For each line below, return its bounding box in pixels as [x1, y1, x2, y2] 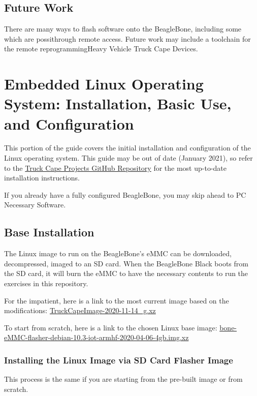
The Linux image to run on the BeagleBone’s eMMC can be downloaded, [4, 248, 232, 259]
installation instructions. [4, 172, 80, 183]
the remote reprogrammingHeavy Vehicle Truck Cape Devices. [4, 43, 198, 54]
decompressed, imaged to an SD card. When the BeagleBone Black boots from [4, 258, 248, 268]
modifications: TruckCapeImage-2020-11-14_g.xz [4, 305, 156, 316]
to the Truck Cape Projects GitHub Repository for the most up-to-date [4, 162, 227, 173]
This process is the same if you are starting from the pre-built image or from [4, 374, 243, 384]
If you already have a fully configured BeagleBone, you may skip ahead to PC [4, 189, 246, 200]
